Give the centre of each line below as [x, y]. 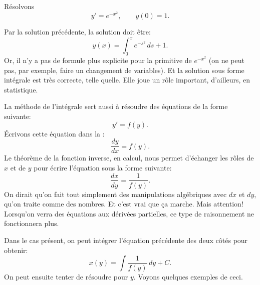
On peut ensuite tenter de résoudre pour [66, 276]
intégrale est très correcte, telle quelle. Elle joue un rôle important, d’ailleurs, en [127, 80]
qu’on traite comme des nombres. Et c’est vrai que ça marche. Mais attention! [124, 204]
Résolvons [19, 6]
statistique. [21, 89]
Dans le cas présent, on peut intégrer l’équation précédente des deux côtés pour [126, 240]
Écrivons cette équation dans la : [54, 133]
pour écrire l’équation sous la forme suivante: [103, 167]
